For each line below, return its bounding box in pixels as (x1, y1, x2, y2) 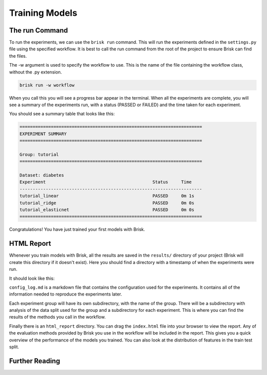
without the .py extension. (9, 69, 62, 75)
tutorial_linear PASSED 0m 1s (19, 193, 195, 199)
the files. (9, 53, 27, 59)
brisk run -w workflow (19, 82, 75, 88)
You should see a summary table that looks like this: (9, 111, 115, 117)
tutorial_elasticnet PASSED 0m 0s (19, 207, 195, 213)
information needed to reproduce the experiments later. (9, 291, 122, 297)
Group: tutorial (19, 151, 59, 157)
